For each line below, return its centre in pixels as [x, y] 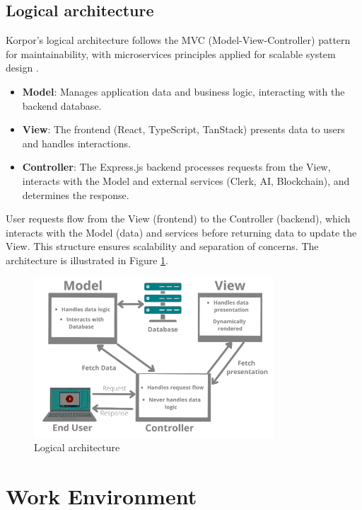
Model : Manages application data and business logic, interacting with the [183, 91]
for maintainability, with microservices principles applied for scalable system [171, 53]
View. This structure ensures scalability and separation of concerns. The [162, 246]
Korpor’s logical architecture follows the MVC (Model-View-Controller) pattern [178, 40]
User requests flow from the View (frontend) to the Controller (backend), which [178, 219]
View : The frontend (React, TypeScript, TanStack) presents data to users [183, 129]
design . [22, 68]
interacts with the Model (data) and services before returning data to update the [181, 232]
